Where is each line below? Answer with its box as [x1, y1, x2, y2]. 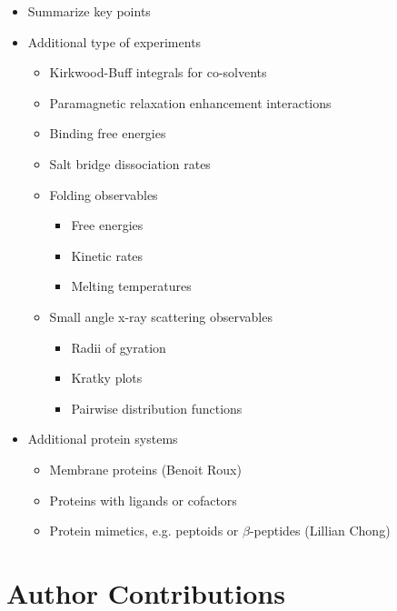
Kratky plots [71, 368, 143, 387]
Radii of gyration [71, 337, 166, 356]
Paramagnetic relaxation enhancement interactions [49, 93, 332, 112]
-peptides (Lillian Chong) [249, 521, 391, 540]
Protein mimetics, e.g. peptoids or [49, 521, 239, 540]
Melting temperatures [71, 276, 192, 295]
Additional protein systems [27, 429, 178, 448]
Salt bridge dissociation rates [49, 154, 211, 173]
